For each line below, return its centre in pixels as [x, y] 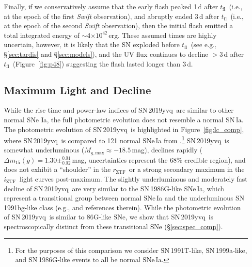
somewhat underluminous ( [44, 150]
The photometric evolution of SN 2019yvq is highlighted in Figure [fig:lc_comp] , [124, 129]
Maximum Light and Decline [78, 90]
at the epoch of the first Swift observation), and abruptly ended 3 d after [112, 16]
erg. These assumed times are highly [163, 35]
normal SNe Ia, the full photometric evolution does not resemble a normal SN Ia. [124, 119]
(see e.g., [204, 44]
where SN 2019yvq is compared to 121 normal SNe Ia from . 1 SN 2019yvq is [117, 140]
